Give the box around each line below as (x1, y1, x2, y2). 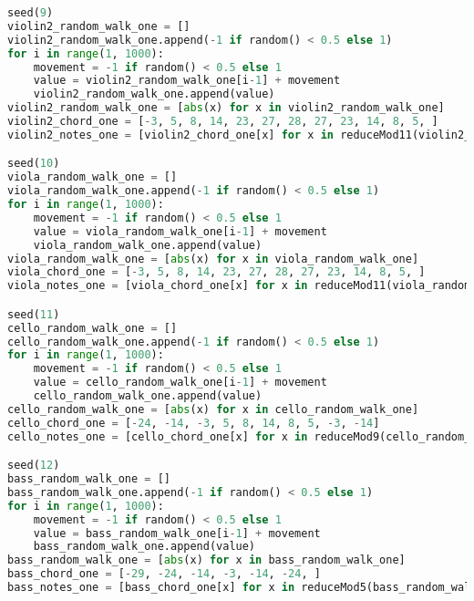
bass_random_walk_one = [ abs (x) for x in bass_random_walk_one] (7, 554, 406, 567)
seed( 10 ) (7, 157, 60, 171)
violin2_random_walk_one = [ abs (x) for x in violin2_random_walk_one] (7, 101, 445, 115)
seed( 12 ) (7, 459, 60, 472)
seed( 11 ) (7, 307, 60, 321)
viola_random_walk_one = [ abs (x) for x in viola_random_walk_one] (7, 252, 419, 265)
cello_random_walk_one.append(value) (33, 389, 263, 403)
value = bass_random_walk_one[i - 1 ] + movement (33, 526, 321, 540)
